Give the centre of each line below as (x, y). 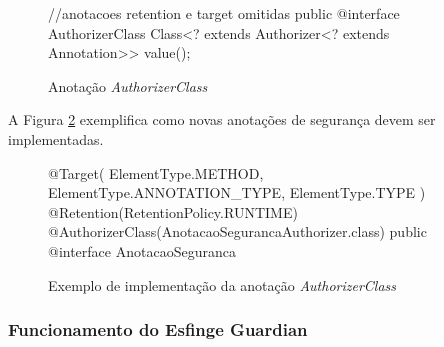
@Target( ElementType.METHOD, (156, 172)
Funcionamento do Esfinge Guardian (158, 329)
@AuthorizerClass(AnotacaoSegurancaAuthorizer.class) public (237, 231)
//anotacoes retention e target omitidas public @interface (224, 13)
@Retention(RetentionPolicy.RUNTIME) (173, 211)
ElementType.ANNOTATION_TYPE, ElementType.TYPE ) (237, 192)
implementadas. (56, 138)
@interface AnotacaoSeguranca (142, 250)
